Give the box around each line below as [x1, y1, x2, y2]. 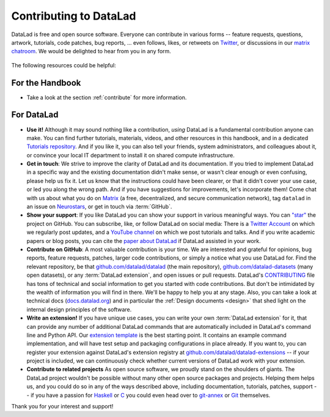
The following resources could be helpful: [11, 61, 116, 69]
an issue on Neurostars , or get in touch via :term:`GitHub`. [26, 203, 172, 211]
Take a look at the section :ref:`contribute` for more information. [26, 94, 187, 101]
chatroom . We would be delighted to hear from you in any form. [11, 48, 171, 55]
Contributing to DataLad [11, 9, 137, 23]
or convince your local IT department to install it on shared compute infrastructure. [26, 151, 235, 159]
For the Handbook [11, 77, 81, 88]
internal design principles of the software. [26, 306, 132, 313]
